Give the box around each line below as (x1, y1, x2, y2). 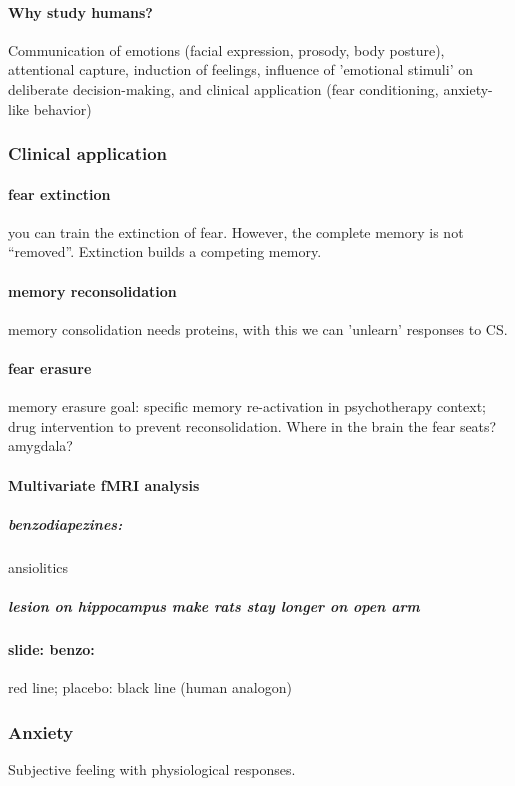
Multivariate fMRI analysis (8, 474, 200, 495)
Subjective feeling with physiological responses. (8, 758, 296, 779)
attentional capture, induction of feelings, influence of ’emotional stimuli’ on (8, 59, 473, 80)
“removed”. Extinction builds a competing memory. (8, 241, 322, 262)
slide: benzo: (8, 638, 95, 659)
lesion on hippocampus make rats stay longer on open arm (8, 595, 420, 616)
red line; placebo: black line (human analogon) (8, 677, 292, 698)
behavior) (33, 98, 92, 119)
